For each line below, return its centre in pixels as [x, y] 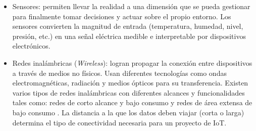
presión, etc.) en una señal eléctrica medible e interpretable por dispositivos [129, 36]
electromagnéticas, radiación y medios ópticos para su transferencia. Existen [130, 83]
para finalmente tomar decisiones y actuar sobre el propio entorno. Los [122, 16]
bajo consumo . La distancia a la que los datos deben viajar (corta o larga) [128, 112]
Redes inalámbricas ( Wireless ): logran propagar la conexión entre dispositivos [132, 62]
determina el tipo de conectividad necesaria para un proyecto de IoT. [119, 122]
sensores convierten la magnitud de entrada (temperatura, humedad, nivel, [128, 26]
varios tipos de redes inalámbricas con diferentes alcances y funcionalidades [129, 92]
